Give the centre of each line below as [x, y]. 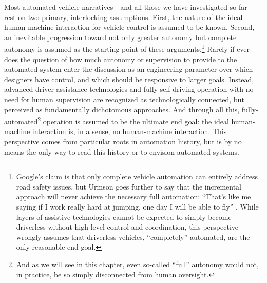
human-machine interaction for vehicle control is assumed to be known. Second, [129, 27]
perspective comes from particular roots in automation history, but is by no [123, 141]
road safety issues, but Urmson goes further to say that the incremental [129, 186]
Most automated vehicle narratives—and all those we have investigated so [120, 7]
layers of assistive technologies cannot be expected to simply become [124, 216]
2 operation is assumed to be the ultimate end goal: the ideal [133, 120]
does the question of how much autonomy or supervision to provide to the [121, 59]
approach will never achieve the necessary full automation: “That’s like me [133, 196]
